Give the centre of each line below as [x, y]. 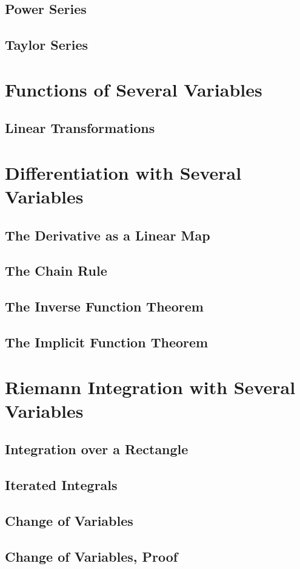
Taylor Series [47, 45]
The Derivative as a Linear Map [108, 235]
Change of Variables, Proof [92, 556]
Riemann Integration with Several [150, 387]
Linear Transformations [80, 128]
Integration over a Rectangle [97, 449]
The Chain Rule [56, 271]
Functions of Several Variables [134, 89]
